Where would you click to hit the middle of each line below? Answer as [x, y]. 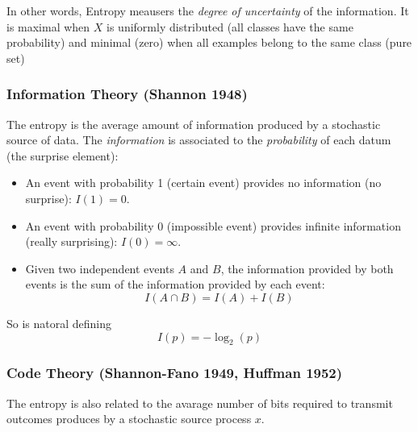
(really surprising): [71, 241]
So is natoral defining [59, 323]
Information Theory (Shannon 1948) [127, 94]
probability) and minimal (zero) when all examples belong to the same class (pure [209, 42]
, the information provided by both [307, 268]
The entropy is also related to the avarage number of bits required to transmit [200, 403]
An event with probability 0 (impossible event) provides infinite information [213, 225]
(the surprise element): [63, 155]
